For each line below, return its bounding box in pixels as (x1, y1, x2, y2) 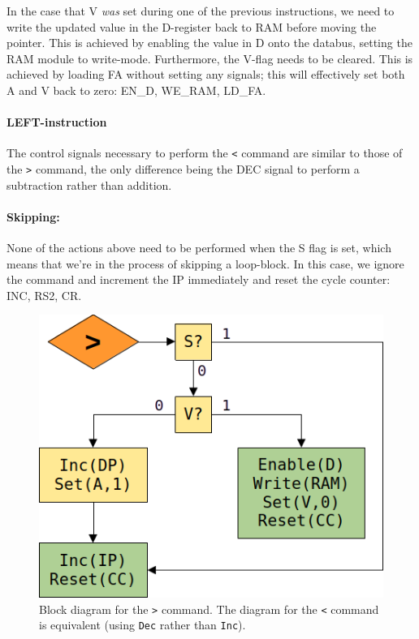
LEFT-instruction (6, 114, 107, 131)
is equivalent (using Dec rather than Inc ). (39, 616, 246, 633)
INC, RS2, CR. (6, 286, 82, 303)
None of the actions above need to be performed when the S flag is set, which (6, 239, 391, 256)
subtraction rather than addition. (6, 176, 172, 193)
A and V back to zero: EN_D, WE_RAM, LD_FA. (6, 81, 266, 98)
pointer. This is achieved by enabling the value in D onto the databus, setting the (6, 34, 413, 51)
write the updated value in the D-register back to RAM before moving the (6, 18, 377, 35)
